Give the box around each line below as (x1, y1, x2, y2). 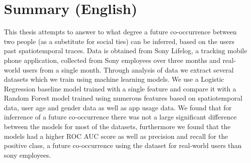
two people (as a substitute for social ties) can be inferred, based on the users (4, 36, 234, 46)
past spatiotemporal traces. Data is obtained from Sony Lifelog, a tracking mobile (4, 45, 247, 56)
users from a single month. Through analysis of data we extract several (22, 64, 234, 74)
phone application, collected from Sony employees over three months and (4, 55, 220, 65)
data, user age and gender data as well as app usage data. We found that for (4, 102, 232, 112)
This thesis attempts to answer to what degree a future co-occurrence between (4, 27, 237, 37)
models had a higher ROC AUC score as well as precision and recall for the (4, 131, 228, 141)
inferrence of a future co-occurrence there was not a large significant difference (4, 112, 237, 122)
